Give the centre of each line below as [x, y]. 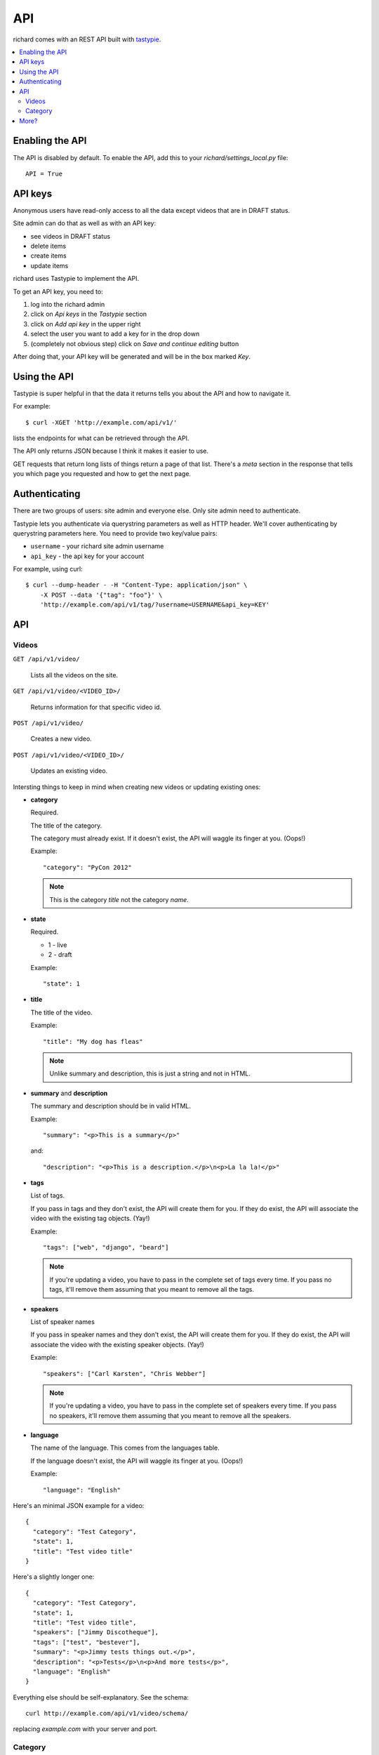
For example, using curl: [48, 569]
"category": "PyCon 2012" [88, 867]
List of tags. [48, 1196]
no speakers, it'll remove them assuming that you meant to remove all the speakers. [170, 1415]
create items [48, 256]
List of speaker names [62, 1322]
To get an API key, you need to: [58, 291]
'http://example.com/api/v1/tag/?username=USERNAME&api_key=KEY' [155, 605]
